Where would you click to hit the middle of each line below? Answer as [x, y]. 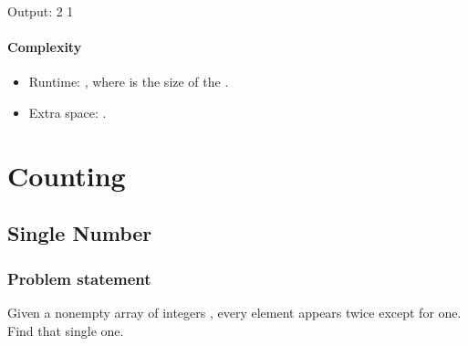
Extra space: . [68, 112]
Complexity [45, 47]
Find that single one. [66, 330]
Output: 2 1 [41, 11]
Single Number [80, 233]
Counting [67, 175]
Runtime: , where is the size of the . [129, 82]
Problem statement [79, 278]
